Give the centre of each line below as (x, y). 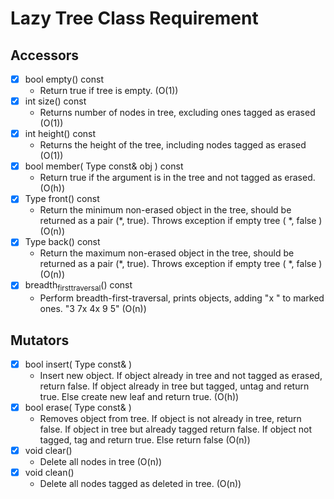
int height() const (60, 134)
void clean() (49, 473)
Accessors (45, 55)
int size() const (55, 101)
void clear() (48, 451)
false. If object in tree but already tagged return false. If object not (175, 429)
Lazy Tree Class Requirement (134, 18)
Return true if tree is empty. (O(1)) (109, 91)
